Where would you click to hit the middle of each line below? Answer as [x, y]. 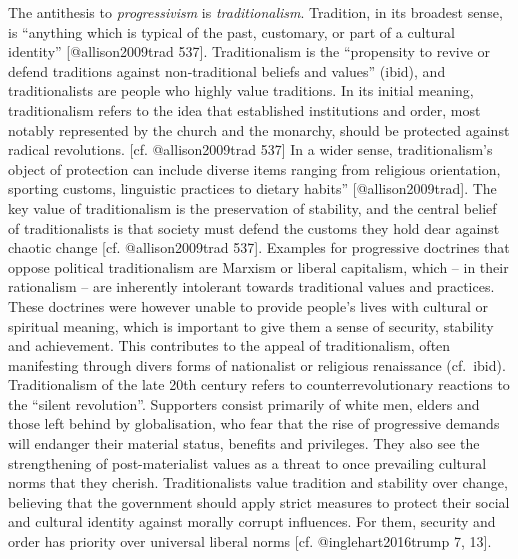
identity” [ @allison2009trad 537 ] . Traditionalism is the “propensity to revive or [249, 51]
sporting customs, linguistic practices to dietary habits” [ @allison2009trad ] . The [252, 188]
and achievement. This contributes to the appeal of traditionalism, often [229, 345]
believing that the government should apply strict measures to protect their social [259, 501]
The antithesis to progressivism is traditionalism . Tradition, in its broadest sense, [255, 12]
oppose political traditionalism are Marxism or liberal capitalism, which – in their [258, 266]
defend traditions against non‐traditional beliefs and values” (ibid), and [227, 70]
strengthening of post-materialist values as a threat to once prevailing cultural [247, 462]
